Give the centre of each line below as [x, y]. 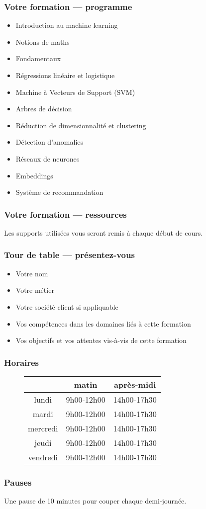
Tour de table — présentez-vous [69, 255]
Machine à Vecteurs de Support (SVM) [75, 92]
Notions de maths [43, 42]
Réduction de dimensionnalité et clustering [81, 125]
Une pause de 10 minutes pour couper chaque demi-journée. [95, 501]
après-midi [135, 384]
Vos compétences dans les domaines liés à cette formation [103, 323]
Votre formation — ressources [65, 214]
